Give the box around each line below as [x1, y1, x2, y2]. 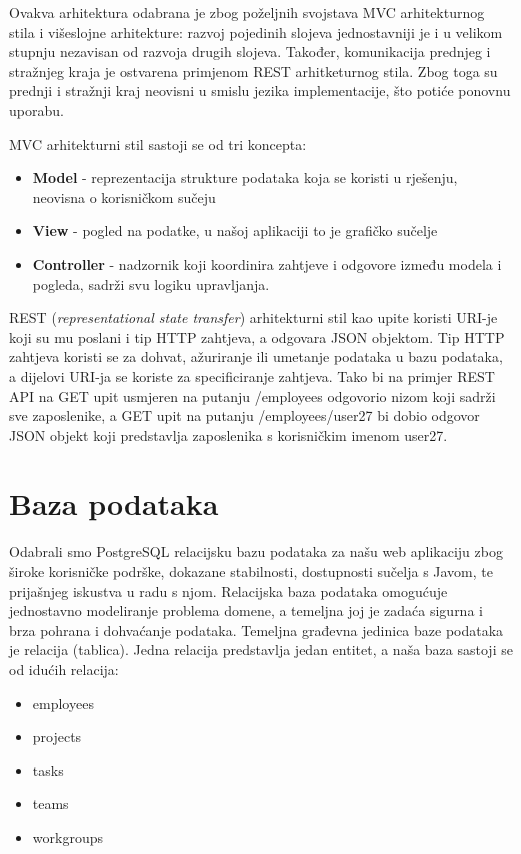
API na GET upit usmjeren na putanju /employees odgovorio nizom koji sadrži [9, 385, 496, 406]
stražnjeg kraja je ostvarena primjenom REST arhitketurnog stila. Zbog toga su [9, 60, 498, 81]
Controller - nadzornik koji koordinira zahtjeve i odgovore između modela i [32, 253, 502, 274]
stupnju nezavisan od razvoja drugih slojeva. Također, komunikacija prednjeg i [9, 41, 491, 62]
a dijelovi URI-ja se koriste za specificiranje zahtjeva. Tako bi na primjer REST [9, 365, 495, 386]
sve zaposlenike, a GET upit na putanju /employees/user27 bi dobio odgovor [9, 405, 480, 426]
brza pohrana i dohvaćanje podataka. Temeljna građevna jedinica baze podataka [9, 619, 504, 640]
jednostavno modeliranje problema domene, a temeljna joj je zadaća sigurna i [9, 600, 483, 621]
